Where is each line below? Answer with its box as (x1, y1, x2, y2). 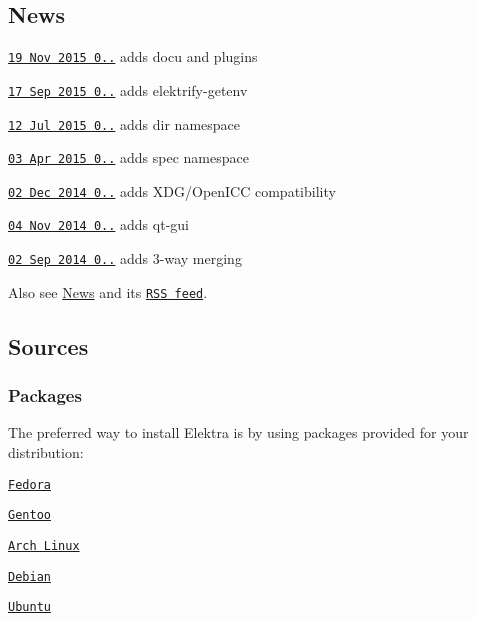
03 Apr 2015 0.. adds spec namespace (8, 147, 249, 168)
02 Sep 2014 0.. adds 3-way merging (8, 248, 242, 269)
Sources (8, 330, 89, 361)
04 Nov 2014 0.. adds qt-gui (8, 214, 189, 235)
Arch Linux (8, 538, 80, 553)
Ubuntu (8, 600, 51, 615)
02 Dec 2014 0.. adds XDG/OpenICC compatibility (8, 180, 336, 201)
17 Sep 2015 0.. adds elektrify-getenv (8, 79, 248, 100)
